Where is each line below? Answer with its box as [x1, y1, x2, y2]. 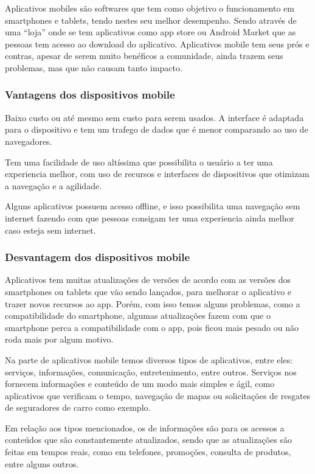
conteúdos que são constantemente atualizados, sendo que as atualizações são [5, 433, 292, 446]
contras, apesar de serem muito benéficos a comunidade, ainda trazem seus [5, 49, 283, 62]
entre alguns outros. [5, 457, 79, 470]
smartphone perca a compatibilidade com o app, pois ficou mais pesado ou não [5, 321, 299, 333]
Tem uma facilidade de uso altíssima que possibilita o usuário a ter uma [5, 155, 273, 168]
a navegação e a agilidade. [5, 179, 102, 192]
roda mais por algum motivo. [5, 333, 114, 346]
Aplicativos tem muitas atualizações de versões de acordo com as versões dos [5, 273, 291, 286]
